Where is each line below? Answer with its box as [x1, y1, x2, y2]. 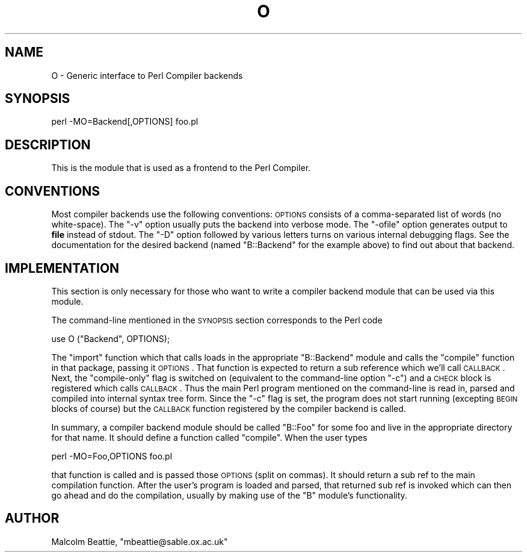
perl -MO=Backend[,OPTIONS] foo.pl [51, 116, 199, 127]
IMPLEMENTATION [5, 260, 120, 276]
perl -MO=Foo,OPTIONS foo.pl [51, 450, 173, 461]
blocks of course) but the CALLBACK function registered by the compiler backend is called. [51, 403, 406, 414]
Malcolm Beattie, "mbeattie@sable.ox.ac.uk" [51, 536, 228, 547]
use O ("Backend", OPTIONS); [51, 333, 170, 344]
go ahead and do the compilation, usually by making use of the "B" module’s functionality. [51, 490, 407, 500]
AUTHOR [5, 511, 60, 526]
